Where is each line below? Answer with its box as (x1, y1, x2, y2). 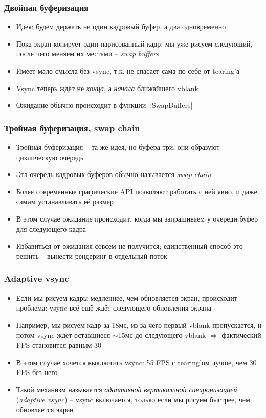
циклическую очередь (16, 151, 84, 162)
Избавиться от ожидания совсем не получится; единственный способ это (16, 240, 243, 251)
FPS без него (16, 367, 58, 378)
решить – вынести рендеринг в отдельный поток (16, 250, 167, 261)
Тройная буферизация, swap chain (4, 121, 140, 134)
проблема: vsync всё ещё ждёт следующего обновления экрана (16, 302, 211, 313)
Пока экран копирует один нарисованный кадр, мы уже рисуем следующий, (16, 38, 253, 49)
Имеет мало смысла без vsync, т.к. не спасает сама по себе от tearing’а (16, 65, 240, 76)
